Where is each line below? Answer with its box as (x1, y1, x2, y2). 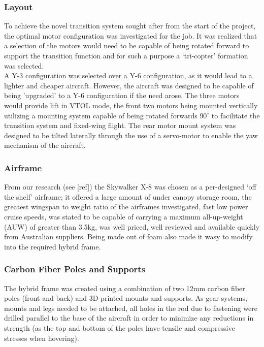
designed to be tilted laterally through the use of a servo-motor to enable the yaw (4, 130, 258, 140)
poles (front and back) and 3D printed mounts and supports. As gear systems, (4, 293, 247, 303)
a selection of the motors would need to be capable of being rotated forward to (4, 40, 249, 51)
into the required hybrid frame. (4, 241, 101, 251)
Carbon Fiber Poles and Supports (4, 263, 146, 275)
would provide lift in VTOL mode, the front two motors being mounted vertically (4, 100, 258, 110)
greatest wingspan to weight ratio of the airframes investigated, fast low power (4, 201, 248, 212)
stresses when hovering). (4, 332, 79, 343)
